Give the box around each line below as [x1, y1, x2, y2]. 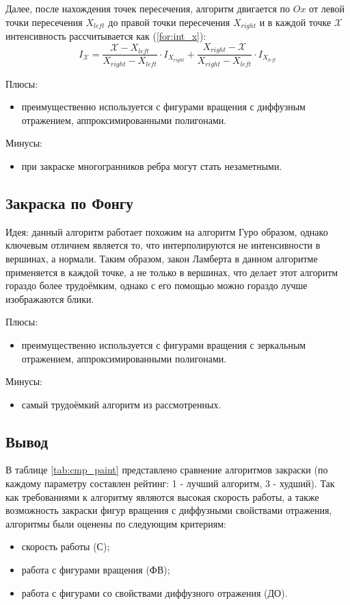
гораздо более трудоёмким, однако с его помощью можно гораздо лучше [5, 278, 308, 293]
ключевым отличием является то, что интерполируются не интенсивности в [5, 238, 321, 252]
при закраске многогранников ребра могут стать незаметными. [21, 158, 282, 173]
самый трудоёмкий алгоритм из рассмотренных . [21, 397, 221, 411]
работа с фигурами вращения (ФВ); [21, 563, 170, 577]
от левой [309, 1, 345, 15]
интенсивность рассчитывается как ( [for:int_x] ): [5, 29, 206, 43]
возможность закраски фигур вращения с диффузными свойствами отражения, [5, 503, 332, 517]
